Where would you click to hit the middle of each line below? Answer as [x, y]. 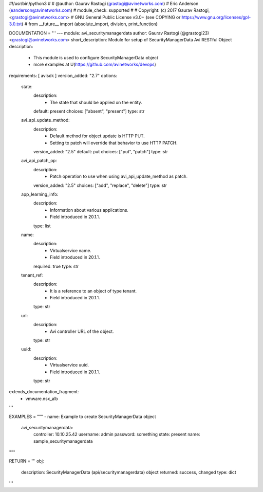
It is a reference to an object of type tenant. [94, 291]
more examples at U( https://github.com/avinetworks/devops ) [95, 64]
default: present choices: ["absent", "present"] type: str [89, 111]
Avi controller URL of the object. [82, 331]
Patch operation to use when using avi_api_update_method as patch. [119, 176]
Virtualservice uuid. [69, 365]
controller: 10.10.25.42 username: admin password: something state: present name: [117, 434]
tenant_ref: [32, 275]
